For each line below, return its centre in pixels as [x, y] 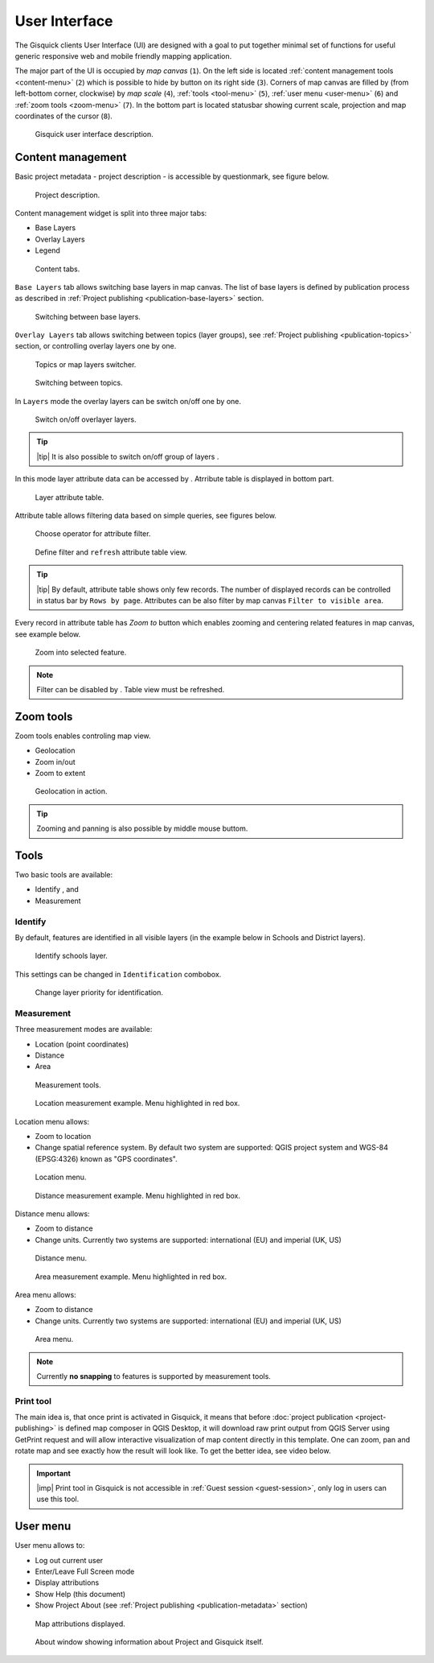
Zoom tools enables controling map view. [83, 736]
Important [54, 1473]
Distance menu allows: [52, 1213]
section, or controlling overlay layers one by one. [96, 346]
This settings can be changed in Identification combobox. [118, 974]
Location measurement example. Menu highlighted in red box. [137, 1104]
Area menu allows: [45, 1294]
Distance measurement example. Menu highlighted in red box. [138, 1195]
